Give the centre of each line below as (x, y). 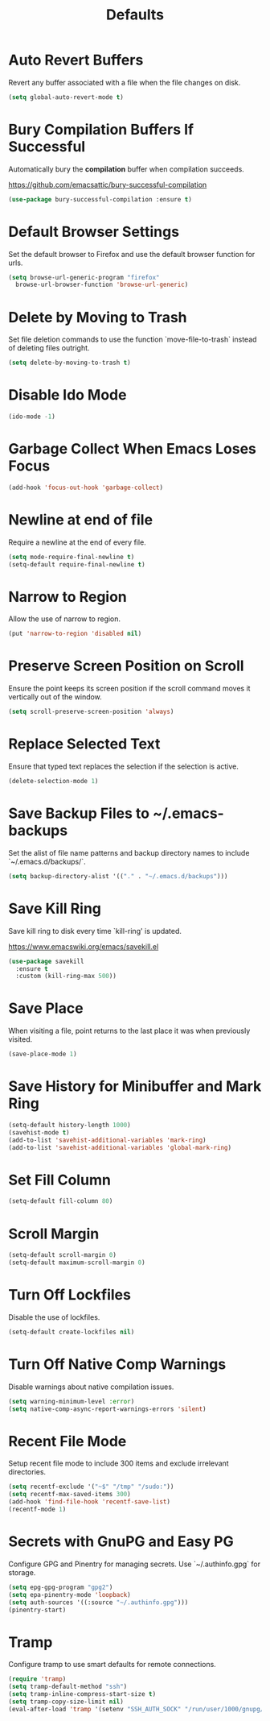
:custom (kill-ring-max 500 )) (66, 977)
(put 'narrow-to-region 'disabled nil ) (75, 634)
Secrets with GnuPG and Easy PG (121, 1542)
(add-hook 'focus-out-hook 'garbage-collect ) (86, 487)
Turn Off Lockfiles (70, 1295)
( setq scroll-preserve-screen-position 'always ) (91, 712)
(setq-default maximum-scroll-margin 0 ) (77, 1263)
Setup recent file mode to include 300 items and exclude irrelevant (119, 1463)
